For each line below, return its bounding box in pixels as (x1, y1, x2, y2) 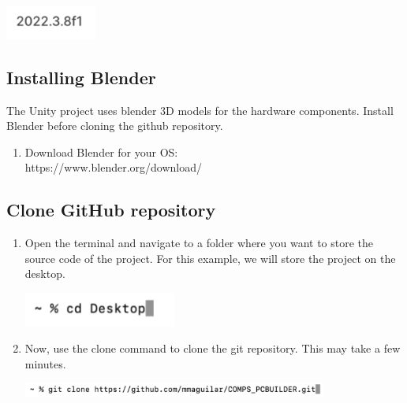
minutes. (24, 355, 66, 372)
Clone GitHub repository (6, 198, 216, 222)
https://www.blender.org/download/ (24, 159, 202, 176)
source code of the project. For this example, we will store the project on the (24, 250, 396, 266)
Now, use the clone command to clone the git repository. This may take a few (24, 340, 401, 357)
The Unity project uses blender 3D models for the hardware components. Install (6, 102, 394, 118)
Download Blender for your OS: (24, 143, 178, 160)
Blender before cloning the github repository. (6, 117, 223, 134)
